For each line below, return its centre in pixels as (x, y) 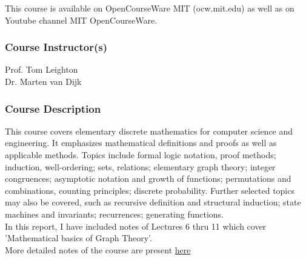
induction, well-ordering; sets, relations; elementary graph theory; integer (140, 166)
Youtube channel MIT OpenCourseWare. (81, 20)
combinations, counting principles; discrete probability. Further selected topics (150, 190)
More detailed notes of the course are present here (98, 249)
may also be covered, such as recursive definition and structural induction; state (153, 202)
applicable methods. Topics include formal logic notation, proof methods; (141, 155)
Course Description (53, 108)
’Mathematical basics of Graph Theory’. (79, 238)
